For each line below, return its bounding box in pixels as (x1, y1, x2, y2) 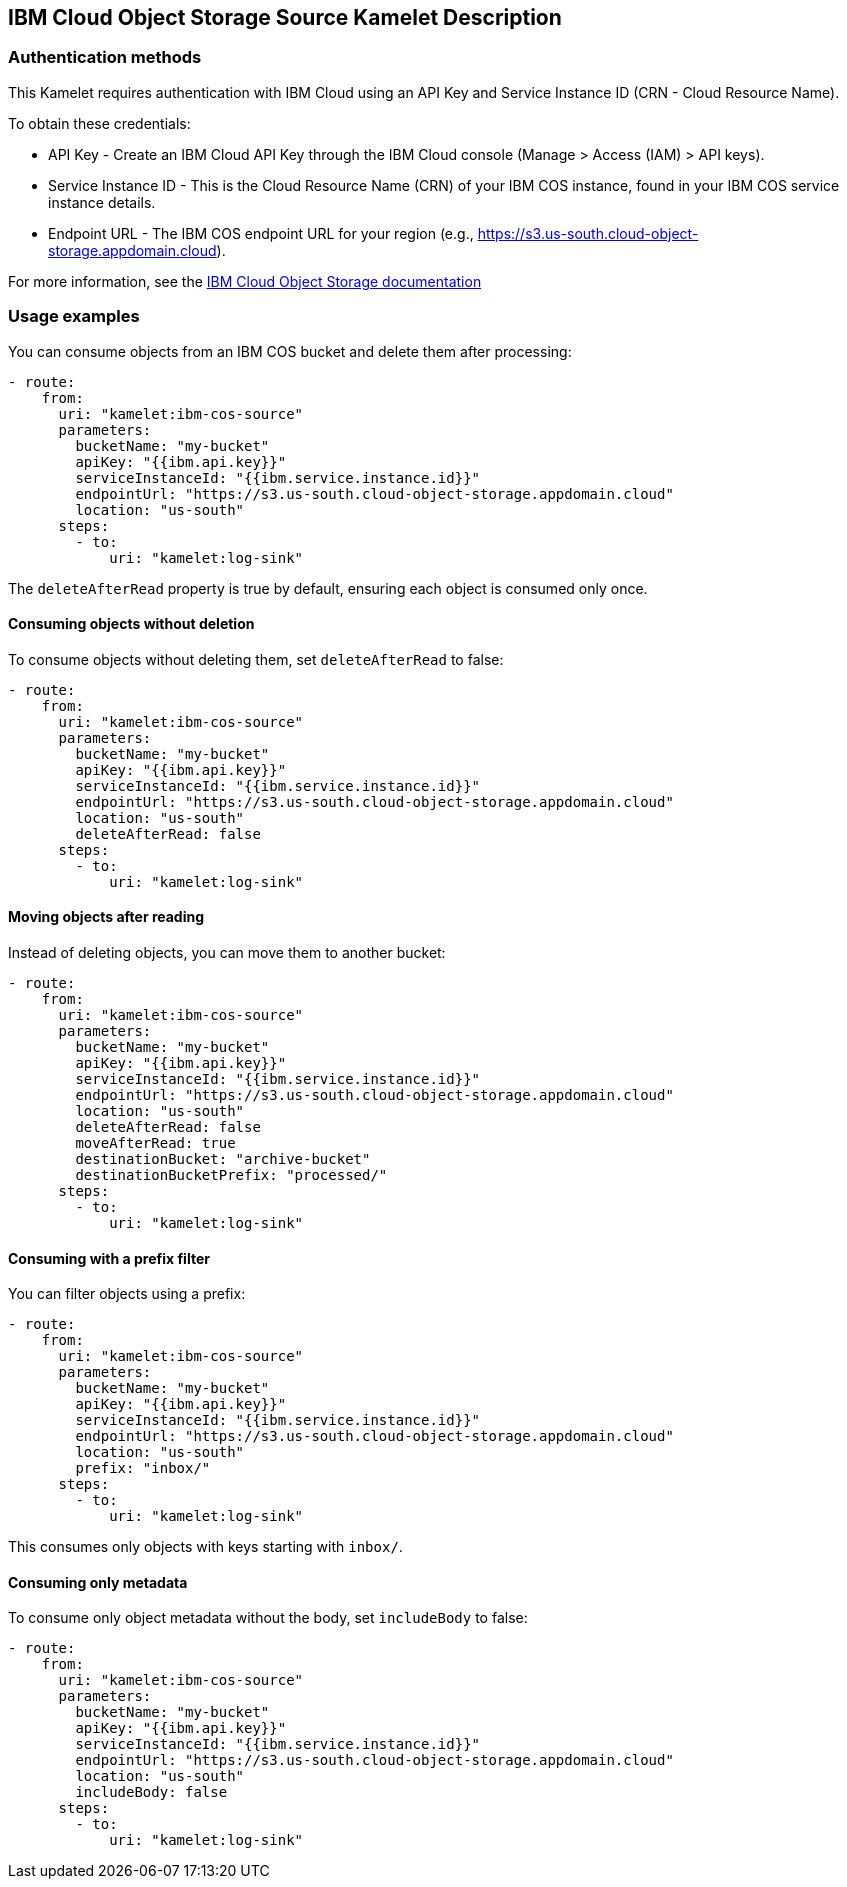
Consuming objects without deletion (8, 615, 255, 633)
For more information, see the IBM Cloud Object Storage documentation (8, 272, 482, 290)
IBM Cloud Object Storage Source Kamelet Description (8, 5, 562, 30)
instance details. (48, 193, 156, 211)
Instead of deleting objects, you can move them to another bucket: (8, 943, 446, 961)
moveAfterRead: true (75, 1134, 236, 1151)
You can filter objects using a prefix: (8, 1285, 246, 1303)
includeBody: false (75, 1784, 228, 1801)
